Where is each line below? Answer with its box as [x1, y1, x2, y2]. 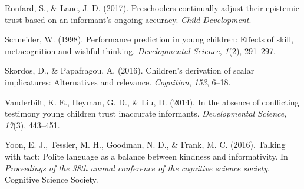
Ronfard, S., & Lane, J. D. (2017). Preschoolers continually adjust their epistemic [5, 2, 300, 14]
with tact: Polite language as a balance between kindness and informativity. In [5, 150, 288, 162]
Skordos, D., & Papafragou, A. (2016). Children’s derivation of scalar [5, 64, 255, 77]
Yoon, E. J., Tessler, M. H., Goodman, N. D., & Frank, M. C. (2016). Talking [5, 138, 286, 151]
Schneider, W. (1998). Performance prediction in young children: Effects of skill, [5, 33, 293, 45]
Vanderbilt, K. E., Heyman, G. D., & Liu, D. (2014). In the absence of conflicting [5, 95, 299, 108]
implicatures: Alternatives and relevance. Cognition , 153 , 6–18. [5, 75, 231, 88]
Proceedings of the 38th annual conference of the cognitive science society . [5, 161, 270, 174]
